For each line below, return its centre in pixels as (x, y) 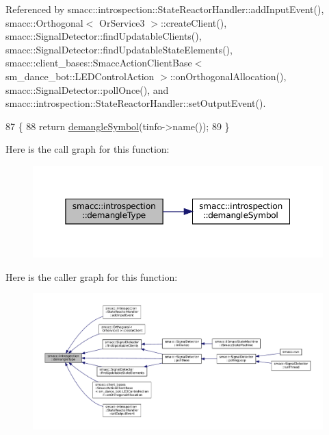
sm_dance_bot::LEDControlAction (80, 76)
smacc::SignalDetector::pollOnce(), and (87, 89)
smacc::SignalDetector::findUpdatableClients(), (104, 36)
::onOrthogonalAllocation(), (228, 76)
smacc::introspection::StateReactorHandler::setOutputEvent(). (136, 103)
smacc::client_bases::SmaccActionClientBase (99, 63)
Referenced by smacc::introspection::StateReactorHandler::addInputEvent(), (165, 9)
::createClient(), (194, 22)
